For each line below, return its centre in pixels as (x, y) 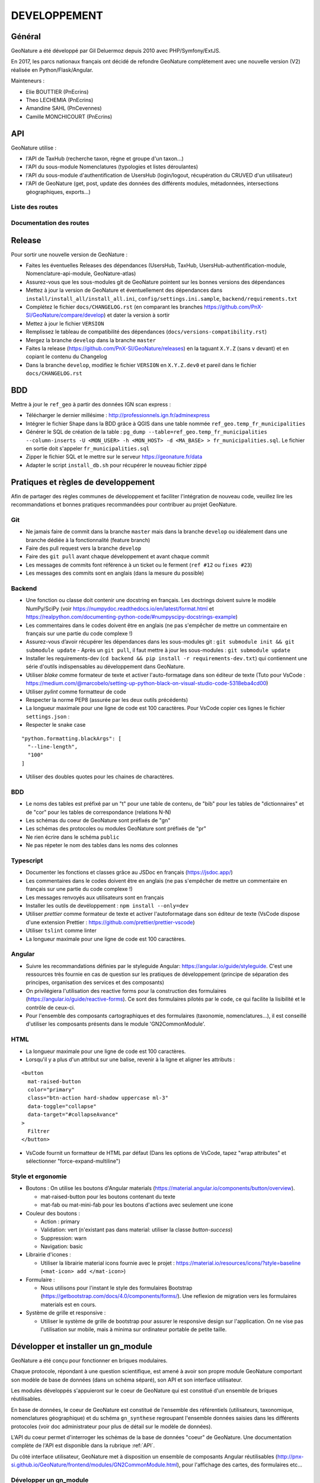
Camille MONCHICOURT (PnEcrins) (69, 116)
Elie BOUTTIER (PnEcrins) (57, 91)
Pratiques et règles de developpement (83, 482)
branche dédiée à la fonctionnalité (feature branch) (88, 540)
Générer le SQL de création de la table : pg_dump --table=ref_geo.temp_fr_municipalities (147, 432)
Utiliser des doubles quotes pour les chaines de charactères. (100, 776)
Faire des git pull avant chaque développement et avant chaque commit (118, 556)
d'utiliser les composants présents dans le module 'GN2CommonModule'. (116, 1024)
